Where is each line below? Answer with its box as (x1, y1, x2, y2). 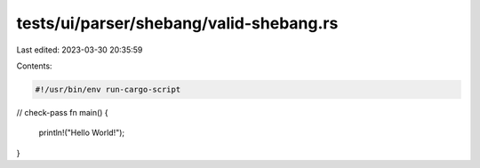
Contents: (16, 60, 52, 71)
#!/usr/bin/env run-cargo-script (35, 84, 181, 94)
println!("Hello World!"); (38, 127, 125, 138)
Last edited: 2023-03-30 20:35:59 (16, 44, 143, 55)
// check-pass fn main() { (16, 107, 108, 117)
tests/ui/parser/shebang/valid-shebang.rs (16, 13, 339, 33)
